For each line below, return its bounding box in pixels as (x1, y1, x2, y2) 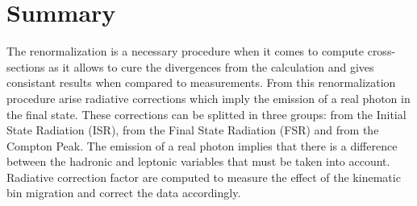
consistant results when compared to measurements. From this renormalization (6, 74, 396, 91)
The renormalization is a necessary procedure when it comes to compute (6, 43, 365, 60)
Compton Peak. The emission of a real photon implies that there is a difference (6, 137, 398, 154)
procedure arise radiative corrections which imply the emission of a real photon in (6, 89, 411, 106)
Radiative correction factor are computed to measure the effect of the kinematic (6, 168, 401, 185)
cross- (367, 43, 396, 60)
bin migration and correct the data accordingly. (6, 184, 241, 201)
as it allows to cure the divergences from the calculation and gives (48, 58, 374, 75)
